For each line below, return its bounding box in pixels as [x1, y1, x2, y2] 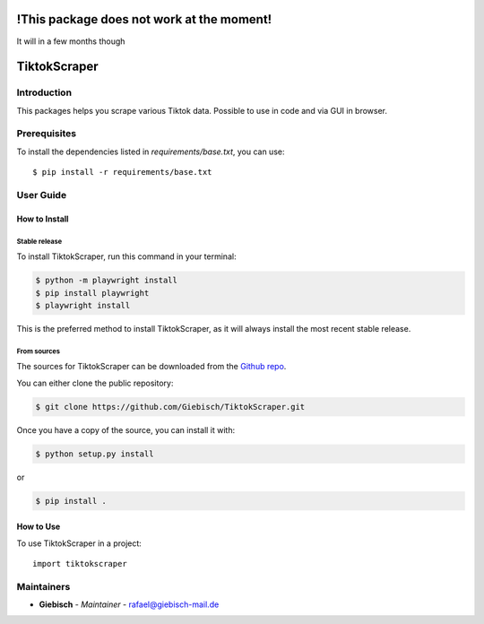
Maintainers [16, 580, 71, 593]
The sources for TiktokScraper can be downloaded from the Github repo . [16, 361, 287, 372]
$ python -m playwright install [35, 275, 178, 286]
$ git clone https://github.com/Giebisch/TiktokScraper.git [35, 402, 306, 412]
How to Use [16, 521, 61, 533]
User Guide [16, 188, 67, 201]
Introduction [16, 86, 72, 99]
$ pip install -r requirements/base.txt [32, 167, 212, 178]
